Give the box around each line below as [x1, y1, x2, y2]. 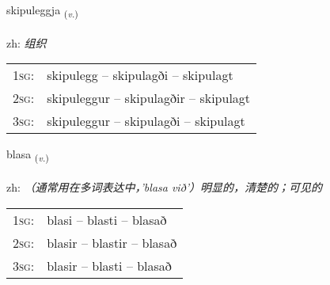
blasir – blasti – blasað [47, 256, 172, 275]
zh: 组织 [6, 34, 47, 51]
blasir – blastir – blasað [47, 233, 177, 252]
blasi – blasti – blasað [47, 210, 167, 229]
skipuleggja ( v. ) [6, 2, 78, 20]
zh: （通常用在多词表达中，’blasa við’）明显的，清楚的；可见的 [6, 179, 323, 196]
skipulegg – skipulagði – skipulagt [47, 66, 233, 85]
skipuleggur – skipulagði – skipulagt [47, 112, 245, 131]
